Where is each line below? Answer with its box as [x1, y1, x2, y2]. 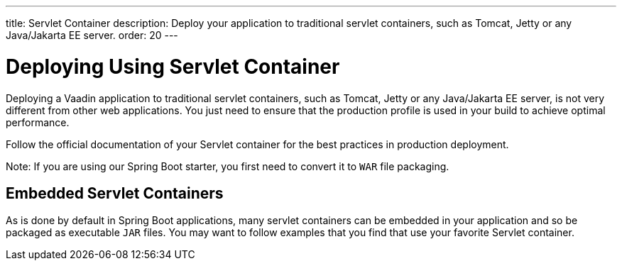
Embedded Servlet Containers [6, 184, 224, 202]
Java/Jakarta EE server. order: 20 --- [6, 29, 178, 41]
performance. [6, 116, 70, 128]
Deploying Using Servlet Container [6, 54, 340, 79]
